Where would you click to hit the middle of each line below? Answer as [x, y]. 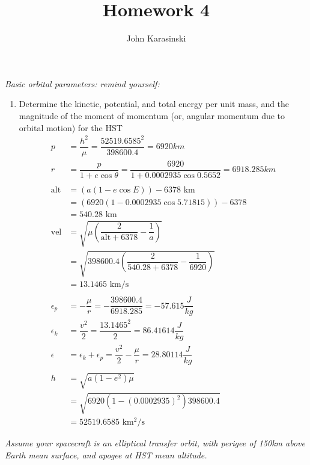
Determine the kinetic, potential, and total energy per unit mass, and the [154, 104]
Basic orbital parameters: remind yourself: [82, 83]
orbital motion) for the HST [71, 127]
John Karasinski [156, 38]
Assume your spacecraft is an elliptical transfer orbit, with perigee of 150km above [155, 443]
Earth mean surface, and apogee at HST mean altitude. [106, 454]
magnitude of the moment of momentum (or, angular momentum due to [152, 115]
